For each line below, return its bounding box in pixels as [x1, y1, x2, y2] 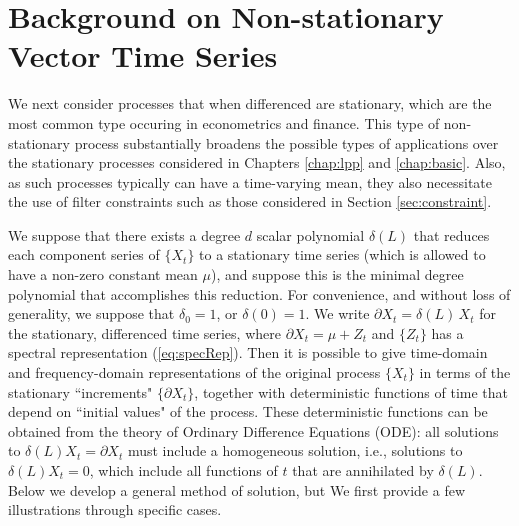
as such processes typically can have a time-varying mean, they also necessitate [8, 171, 492, 192]
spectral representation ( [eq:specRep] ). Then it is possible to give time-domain [8, 342, 488, 363]
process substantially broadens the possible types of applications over [74, 132, 499, 153]
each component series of [8, 244, 160, 265]
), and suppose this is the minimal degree [210, 264, 464, 285]
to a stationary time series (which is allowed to [199, 244, 486, 265]
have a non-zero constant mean [8, 264, 198, 285]
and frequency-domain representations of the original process [8, 362, 381, 383]
